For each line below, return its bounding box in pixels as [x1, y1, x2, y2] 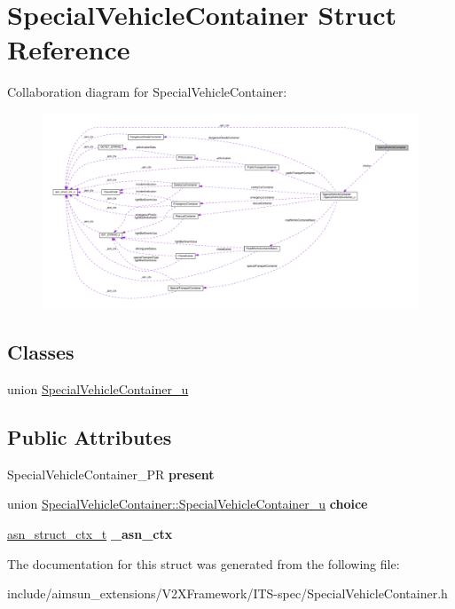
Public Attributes [7, 423, 172, 450]
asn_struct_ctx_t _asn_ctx [7, 524, 173, 542]
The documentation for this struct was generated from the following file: [7, 554, 400, 573]
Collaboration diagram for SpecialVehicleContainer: [7, 83, 287, 101]
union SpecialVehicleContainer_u [7, 379, 189, 398]
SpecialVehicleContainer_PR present [7, 464, 215, 483]
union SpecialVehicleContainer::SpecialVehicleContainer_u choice [7, 494, 368, 513]
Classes [7, 338, 75, 366]
